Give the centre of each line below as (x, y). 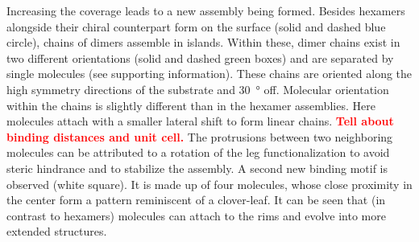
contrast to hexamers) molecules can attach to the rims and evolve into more (196, 215)
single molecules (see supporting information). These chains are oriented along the (209, 74)
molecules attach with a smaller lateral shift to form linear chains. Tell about (200, 121)
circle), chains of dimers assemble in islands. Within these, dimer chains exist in (203, 42)
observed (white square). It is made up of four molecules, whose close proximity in (209, 184)
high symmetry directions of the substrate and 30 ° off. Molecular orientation (198, 89)
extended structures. (57, 231)
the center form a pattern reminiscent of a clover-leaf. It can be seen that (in (196, 200)
